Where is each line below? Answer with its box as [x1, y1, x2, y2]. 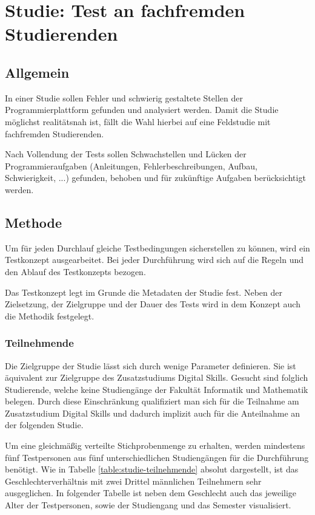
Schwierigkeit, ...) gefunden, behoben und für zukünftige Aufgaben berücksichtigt [5, 171, 306, 184]
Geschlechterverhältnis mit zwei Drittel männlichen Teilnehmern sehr [5, 474, 262, 487]
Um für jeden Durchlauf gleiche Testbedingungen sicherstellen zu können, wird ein [5, 241, 310, 254]
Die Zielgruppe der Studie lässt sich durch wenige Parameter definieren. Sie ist [5, 359, 296, 372]
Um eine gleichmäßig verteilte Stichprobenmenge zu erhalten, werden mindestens [5, 439, 305, 452]
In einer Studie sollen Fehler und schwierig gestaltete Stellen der [5, 91, 243, 104]
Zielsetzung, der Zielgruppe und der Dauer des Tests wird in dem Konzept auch [5, 298, 300, 310]
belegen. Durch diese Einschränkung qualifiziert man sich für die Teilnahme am [5, 395, 299, 408]
